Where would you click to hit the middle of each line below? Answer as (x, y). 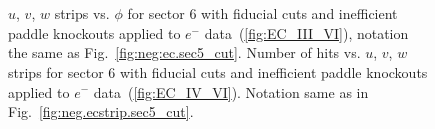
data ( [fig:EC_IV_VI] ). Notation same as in (231, 91)
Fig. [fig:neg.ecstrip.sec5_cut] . (101, 111)
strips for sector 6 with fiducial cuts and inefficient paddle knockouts (218, 71)
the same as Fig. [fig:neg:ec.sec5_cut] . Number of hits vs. (184, 52)
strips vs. (82, 13)
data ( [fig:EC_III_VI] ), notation (306, 32)
